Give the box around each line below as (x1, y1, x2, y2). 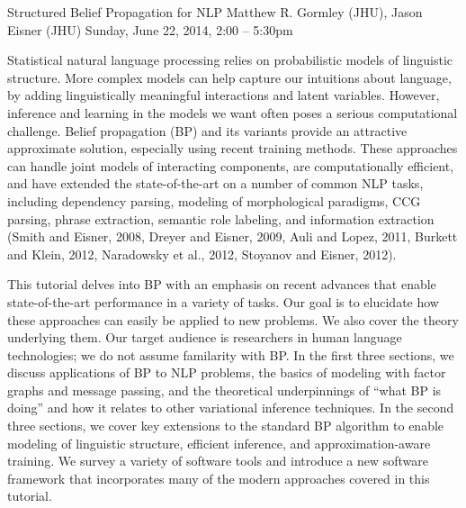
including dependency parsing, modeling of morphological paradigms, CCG (7, 191, 421, 210)
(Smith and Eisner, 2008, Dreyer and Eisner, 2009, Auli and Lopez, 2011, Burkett (7, 227, 458, 246)
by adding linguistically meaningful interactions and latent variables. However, (7, 86, 440, 104)
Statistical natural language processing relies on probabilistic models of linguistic (7, 50, 453, 69)
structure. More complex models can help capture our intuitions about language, (7, 68, 452, 86)
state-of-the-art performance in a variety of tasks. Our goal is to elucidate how (7, 292, 439, 311)
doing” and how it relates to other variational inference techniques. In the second (7, 398, 454, 417)
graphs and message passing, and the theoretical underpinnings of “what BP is (7, 380, 442, 399)
